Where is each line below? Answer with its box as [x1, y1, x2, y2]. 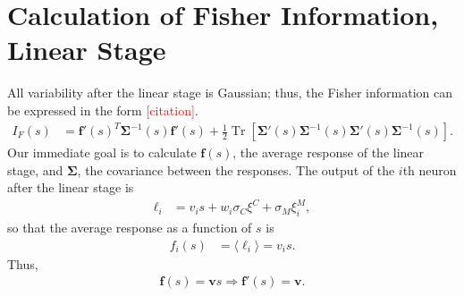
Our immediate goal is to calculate [7, 143, 197, 162]
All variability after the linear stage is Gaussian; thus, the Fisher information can [7, 83, 452, 102]
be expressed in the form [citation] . [7, 100, 198, 119]
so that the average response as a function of [7, 218, 252, 237]
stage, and [7, 160, 63, 179]
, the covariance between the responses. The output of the [77, 160, 395, 179]
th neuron [402, 160, 457, 179]
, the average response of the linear [232, 143, 425, 162]
